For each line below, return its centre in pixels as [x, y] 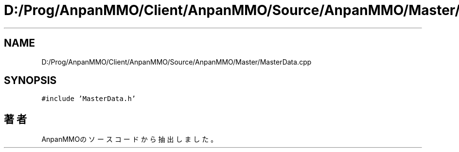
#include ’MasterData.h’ [89, 99]
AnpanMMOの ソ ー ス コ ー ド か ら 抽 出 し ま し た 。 [130, 139]
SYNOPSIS [30, 81]
